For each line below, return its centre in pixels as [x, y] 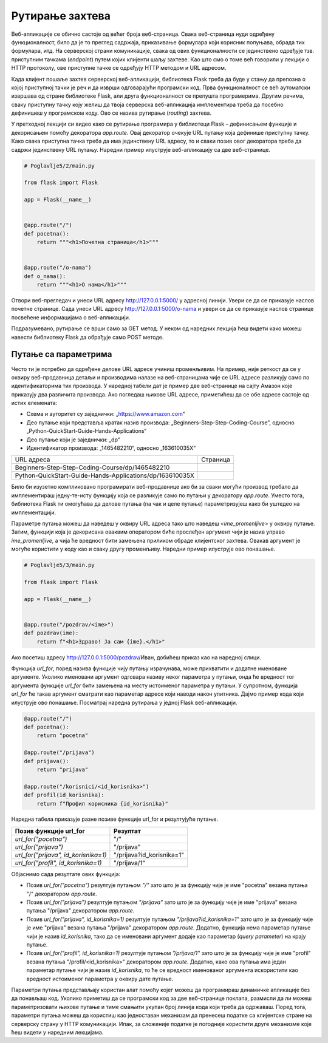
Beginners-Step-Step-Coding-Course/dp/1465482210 [92, 467]
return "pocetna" [63, 736]
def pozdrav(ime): [51, 633]
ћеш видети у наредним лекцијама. [57, 1032]
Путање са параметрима [62, 354]
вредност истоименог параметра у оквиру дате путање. [100, 979]
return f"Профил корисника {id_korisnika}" [102, 803]
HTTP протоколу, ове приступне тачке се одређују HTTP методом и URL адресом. [119, 68]
